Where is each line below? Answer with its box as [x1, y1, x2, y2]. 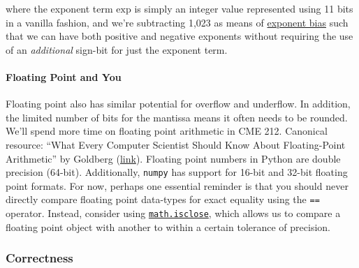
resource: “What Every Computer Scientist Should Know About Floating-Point [6, 137, 346, 151]
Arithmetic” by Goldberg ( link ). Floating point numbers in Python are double [6, 151, 341, 165]
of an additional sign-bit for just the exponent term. [6, 42, 228, 57]
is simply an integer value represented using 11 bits [134, 1, 353, 15]
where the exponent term [6, 1, 113, 15]
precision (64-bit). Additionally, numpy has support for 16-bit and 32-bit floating [6, 165, 348, 179]
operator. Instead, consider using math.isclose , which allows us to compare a [6, 206, 341, 221]
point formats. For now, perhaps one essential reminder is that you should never [6, 178, 349, 193]
